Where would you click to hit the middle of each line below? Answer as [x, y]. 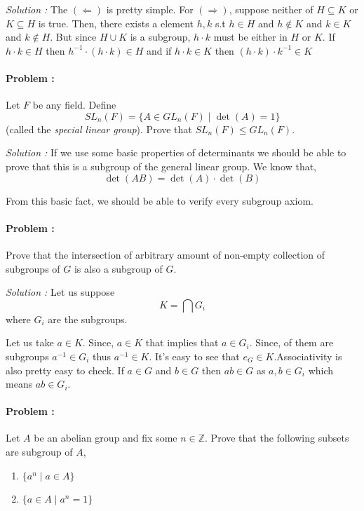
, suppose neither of [271, 9]
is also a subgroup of [118, 268]
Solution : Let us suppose [60, 292]
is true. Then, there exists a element [116, 23]
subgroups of [33, 268]
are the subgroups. [88, 319]
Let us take [30, 342]
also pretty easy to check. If [65, 370]
